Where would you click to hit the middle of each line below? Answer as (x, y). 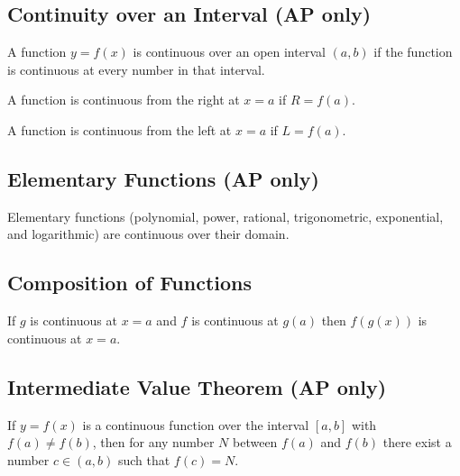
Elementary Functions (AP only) (163, 178)
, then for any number (153, 442)
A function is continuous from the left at (120, 129)
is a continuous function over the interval (196, 424)
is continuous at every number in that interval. (136, 69)
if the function (413, 52)
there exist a (417, 442)
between (255, 442)
